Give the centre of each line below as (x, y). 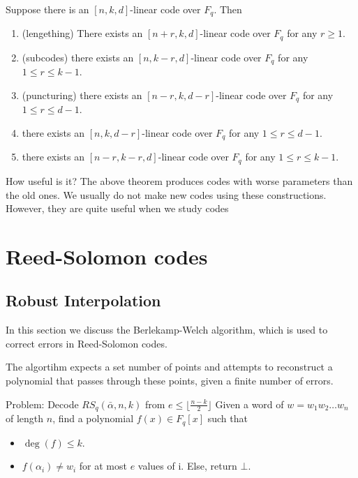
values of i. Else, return (187, 466)
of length (25, 418)
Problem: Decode (42, 404)
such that (228, 418)
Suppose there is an (47, 9)
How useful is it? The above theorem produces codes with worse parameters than (179, 180)
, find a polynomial (93, 418)
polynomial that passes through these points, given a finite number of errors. (170, 381)
